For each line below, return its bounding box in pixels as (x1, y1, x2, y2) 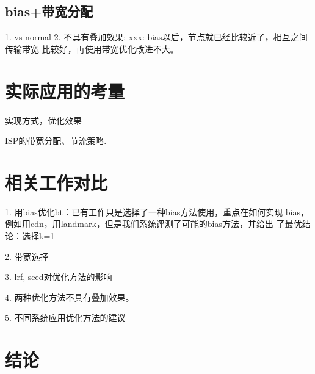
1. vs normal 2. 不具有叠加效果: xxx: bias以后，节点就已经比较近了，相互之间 (5, 31, 308, 43)
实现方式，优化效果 (5, 113, 82, 126)
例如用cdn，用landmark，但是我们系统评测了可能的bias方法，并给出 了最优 (5, 217, 302, 230)
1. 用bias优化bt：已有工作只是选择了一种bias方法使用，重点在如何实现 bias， (5, 205, 310, 218)
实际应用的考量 (5, 78, 125, 103)
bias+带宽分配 (5, 2, 93, 21)
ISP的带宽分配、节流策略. (5, 134, 107, 147)
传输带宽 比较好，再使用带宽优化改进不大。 (5, 42, 179, 55)
